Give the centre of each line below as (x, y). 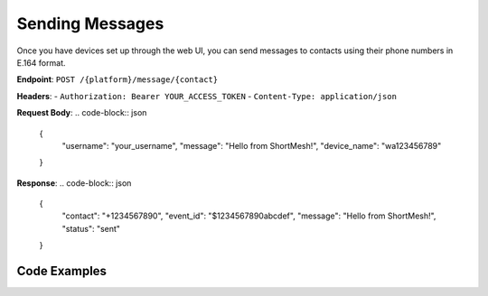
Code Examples (62, 271)
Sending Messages (90, 23)
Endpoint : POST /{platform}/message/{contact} (117, 79)
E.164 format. (41, 62)
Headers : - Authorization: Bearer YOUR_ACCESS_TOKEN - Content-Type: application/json (207, 96)
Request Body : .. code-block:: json (82, 113)
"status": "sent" (91, 228)
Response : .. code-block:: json (74, 183)
